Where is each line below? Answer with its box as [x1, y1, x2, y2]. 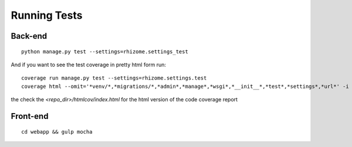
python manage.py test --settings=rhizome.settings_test [21, 48, 189, 55]
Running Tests [11, 9, 83, 22]
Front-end [11, 111, 49, 121]
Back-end [11, 31, 48, 41]
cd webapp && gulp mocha [21, 128, 93, 135]
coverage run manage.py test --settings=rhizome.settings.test [21, 75, 207, 81]
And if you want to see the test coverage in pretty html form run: [11, 61, 167, 68]
